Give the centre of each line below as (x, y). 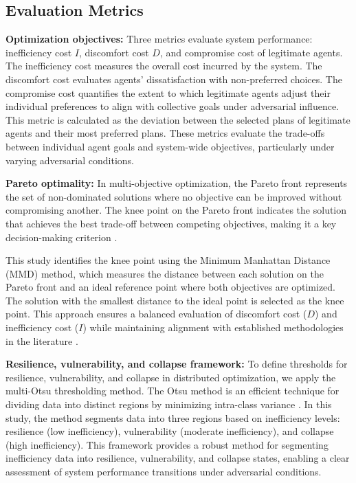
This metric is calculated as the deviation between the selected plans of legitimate (178, 119)
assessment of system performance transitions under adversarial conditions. (164, 472)
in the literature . (42, 340)
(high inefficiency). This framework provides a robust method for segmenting (167, 444)
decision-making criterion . (62, 237)
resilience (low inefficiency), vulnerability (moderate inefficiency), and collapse (170, 431)
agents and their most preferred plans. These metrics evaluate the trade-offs (165, 133)
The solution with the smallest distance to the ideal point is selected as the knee (175, 300)
